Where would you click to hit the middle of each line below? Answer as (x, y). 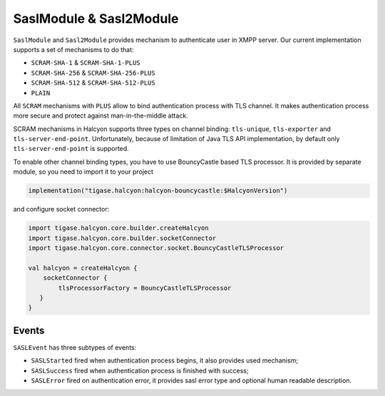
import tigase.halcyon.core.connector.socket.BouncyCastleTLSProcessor (156, 248)
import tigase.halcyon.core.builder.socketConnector (122, 238)
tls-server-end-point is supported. (71, 149)
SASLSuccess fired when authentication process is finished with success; (140, 370)
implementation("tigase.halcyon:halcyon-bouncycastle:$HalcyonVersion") (158, 191)
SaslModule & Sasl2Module (96, 19)
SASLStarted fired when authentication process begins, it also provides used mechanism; (165, 360)
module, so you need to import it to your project (83, 172)
